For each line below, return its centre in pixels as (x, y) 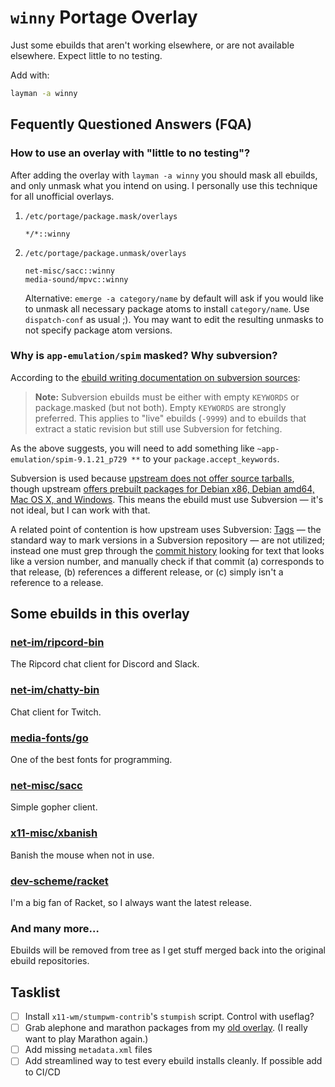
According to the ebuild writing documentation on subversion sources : (155, 377)
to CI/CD (42, 1072)
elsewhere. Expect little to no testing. (86, 55)
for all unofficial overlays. (62, 196)
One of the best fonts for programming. (91, 760)
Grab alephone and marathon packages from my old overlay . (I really (166, 1028)
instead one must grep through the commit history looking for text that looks (167, 550)
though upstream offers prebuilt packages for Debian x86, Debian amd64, (162, 488)
